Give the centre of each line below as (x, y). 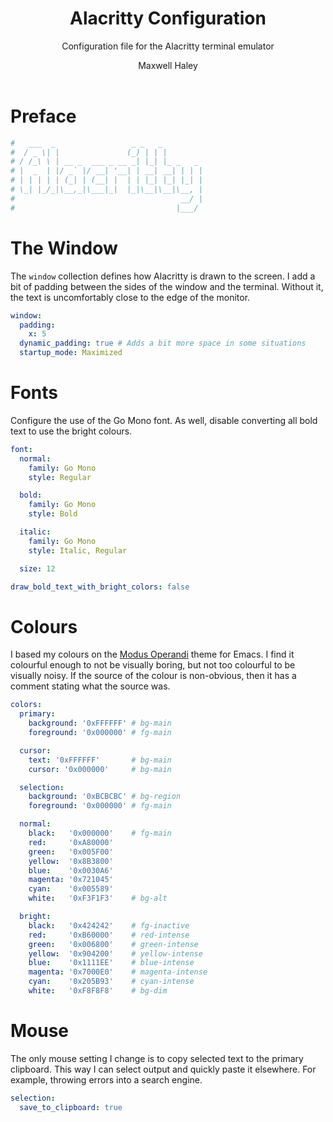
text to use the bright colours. (71, 431)
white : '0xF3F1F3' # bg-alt (98, 898)
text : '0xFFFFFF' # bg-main (100, 760)
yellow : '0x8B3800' (71, 861)
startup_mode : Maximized (71, 353)
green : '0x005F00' (71, 852)
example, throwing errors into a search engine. (106, 1079)
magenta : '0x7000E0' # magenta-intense (118, 972)
